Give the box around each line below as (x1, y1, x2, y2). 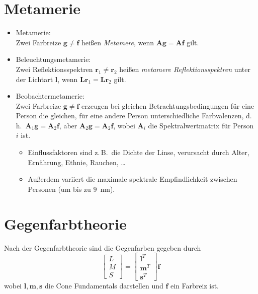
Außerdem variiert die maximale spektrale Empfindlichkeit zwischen (28, 174, 237, 184)
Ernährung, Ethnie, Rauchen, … (28, 157, 126, 167)
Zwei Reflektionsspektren (16, 63, 93, 74)
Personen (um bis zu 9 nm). (28, 183, 115, 194)
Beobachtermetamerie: (16, 91, 84, 101)
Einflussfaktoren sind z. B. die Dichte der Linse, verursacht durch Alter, (28, 147, 249, 158)
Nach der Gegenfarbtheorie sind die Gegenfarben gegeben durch (4, 242, 201, 253)
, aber (59, 120, 77, 130)
